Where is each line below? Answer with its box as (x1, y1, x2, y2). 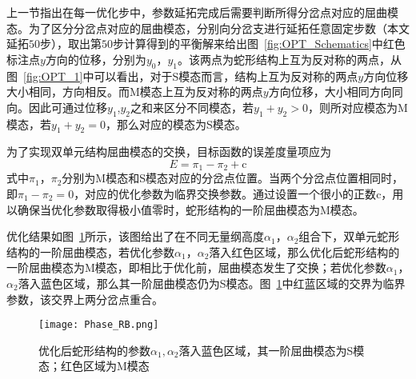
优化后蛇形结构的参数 (38, 341, 150, 358)
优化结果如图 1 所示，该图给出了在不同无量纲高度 (6, 228, 264, 245)
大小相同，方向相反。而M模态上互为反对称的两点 (6, 83, 263, 100)
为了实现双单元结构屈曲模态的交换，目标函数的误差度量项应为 (6, 143, 331, 160)
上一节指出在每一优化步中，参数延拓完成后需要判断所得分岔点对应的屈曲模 (6, 4, 398, 20)
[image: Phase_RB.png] (38, 319, 159, 331)
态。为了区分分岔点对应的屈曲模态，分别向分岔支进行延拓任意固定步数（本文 (6, 19, 410, 36)
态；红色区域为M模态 (38, 357, 150, 374)
